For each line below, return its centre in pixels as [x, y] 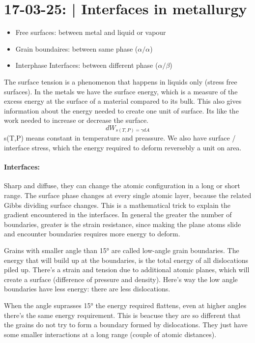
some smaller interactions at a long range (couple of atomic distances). [110, 334]
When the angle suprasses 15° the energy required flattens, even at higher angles [125, 305]
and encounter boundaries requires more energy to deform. [92, 234]
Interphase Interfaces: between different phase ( [87, 65]
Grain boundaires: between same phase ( [77, 48]
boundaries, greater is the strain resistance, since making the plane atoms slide [123, 224]
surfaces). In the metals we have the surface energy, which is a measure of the [121, 91]
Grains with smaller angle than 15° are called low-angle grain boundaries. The [122, 250]
